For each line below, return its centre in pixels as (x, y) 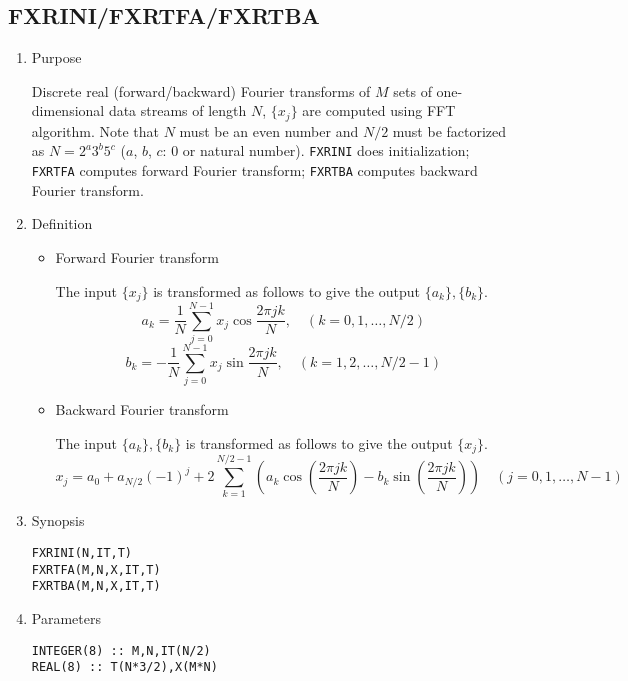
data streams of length (177, 110)
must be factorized (449, 130)
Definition (62, 223)
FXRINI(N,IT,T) (82, 553)
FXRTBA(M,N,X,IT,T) (96, 586)
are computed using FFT (379, 110)
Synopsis (58, 520)
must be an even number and (269, 130)
